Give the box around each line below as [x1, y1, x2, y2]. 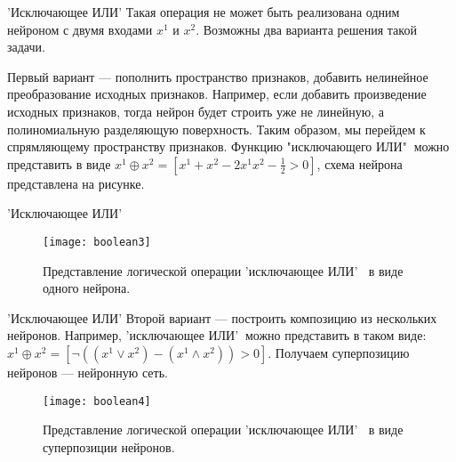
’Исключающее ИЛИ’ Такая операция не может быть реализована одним [7, 3, 400, 20]
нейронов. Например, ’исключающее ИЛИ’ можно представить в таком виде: [7, 326, 427, 344]
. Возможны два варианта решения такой [196, 20, 417, 38]
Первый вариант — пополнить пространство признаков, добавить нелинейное [7, 67, 428, 85]
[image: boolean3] [43, 235, 151, 248]
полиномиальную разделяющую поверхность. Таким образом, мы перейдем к [7, 119, 426, 138]
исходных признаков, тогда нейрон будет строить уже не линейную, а [7, 101, 385, 120]
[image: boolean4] [43, 394, 151, 408]
